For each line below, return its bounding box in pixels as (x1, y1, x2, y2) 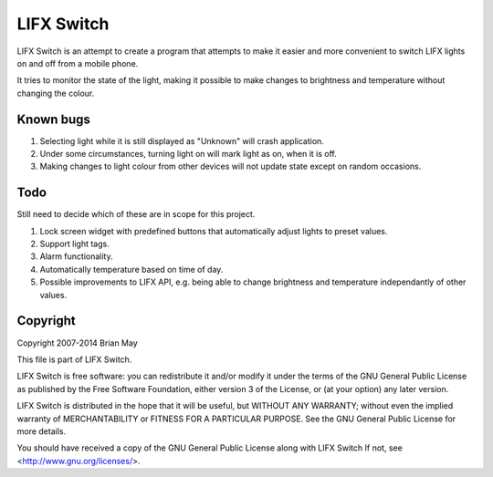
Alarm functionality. (39, 251, 113, 262)
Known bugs (16, 111, 91, 127)
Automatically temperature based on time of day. (39, 264, 224, 275)
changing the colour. (16, 88, 95, 99)
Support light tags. (39, 238, 110, 250)
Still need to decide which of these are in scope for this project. (16, 209, 256, 220)
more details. (16, 425, 67, 437)
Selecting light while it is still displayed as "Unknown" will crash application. (39, 135, 324, 146)
